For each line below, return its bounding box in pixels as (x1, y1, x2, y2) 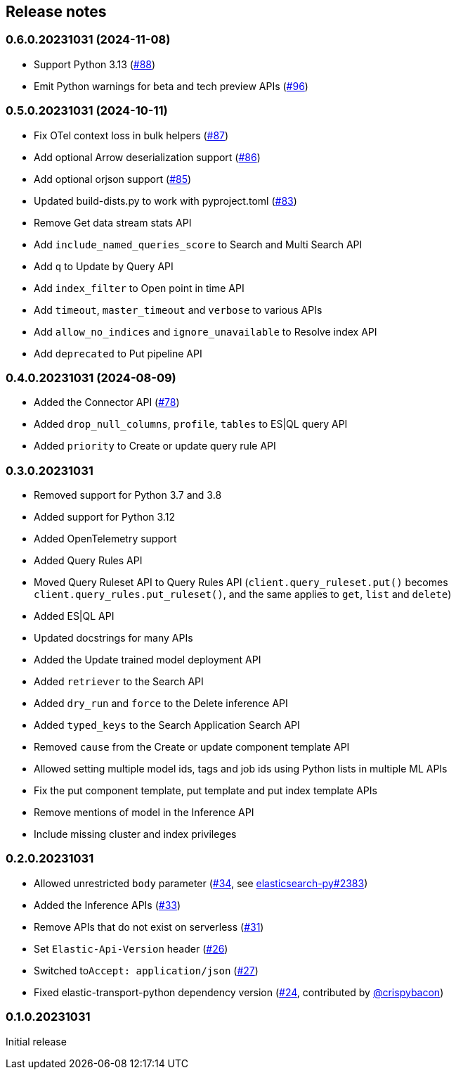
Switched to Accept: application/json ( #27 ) (34, 964, 259, 977)
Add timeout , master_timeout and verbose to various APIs (34, 303, 323, 316)
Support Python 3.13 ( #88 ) (34, 58, 156, 70)
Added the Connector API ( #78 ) (34, 396, 180, 409)
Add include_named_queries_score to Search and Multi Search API (34, 238, 363, 250)
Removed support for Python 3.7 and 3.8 (34, 489, 222, 502)
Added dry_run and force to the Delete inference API (34, 697, 288, 710)
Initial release (6, 1035, 67, 1048)
